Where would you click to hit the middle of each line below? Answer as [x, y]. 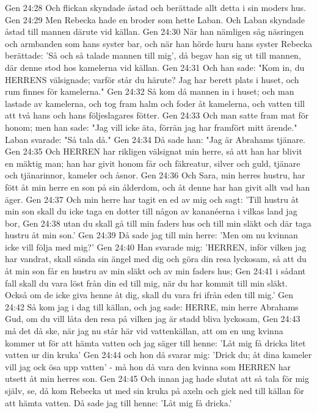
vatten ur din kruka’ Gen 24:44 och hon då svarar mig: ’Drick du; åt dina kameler [158, 355]
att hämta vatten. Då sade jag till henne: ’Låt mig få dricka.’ [118, 402]
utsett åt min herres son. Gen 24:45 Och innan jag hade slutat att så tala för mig [157, 378]
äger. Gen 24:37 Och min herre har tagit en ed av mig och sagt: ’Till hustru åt [152, 199]
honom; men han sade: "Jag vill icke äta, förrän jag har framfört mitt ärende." [151, 127]
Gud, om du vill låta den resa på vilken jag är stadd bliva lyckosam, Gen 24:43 [153, 319]
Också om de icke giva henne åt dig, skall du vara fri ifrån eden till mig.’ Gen [149, 295]
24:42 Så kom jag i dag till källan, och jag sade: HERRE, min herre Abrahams [152, 306]
